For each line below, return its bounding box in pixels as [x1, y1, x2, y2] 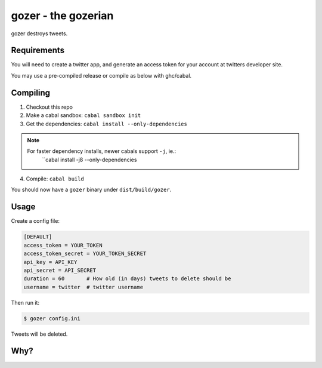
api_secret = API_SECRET [23, 266, 97, 274]
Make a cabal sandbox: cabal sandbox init [26, 112, 141, 119]
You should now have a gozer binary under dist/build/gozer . [11, 186, 172, 194]
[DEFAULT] [23, 234, 52, 240]
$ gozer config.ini [23, 315, 80, 322]
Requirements [11, 45, 65, 56]
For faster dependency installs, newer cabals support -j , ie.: [27, 148, 177, 155]
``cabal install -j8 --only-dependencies [42, 156, 137, 163]
